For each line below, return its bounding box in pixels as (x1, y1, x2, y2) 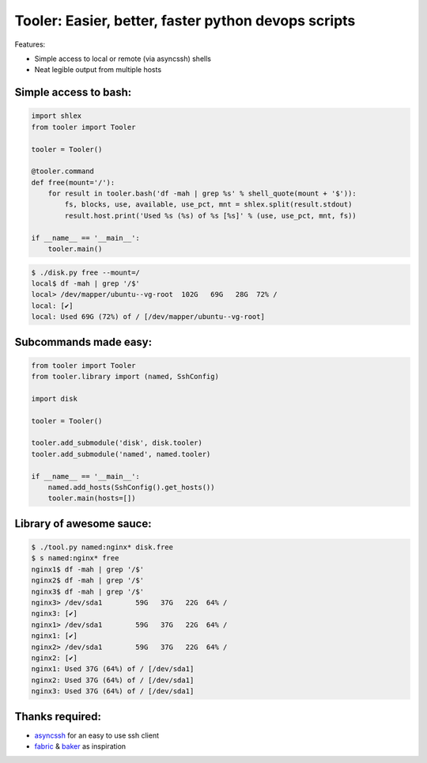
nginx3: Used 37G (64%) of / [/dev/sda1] (31, 687, 195, 696)
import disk (31, 394, 78, 403)
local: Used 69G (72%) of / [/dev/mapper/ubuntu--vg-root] (31, 313, 265, 321)
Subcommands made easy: (14, 335, 153, 348)
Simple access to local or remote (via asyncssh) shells (34, 54, 211, 63)
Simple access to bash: (14, 85, 132, 99)
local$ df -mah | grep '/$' (31, 279, 140, 288)
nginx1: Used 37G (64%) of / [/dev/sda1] (31, 665, 195, 674)
